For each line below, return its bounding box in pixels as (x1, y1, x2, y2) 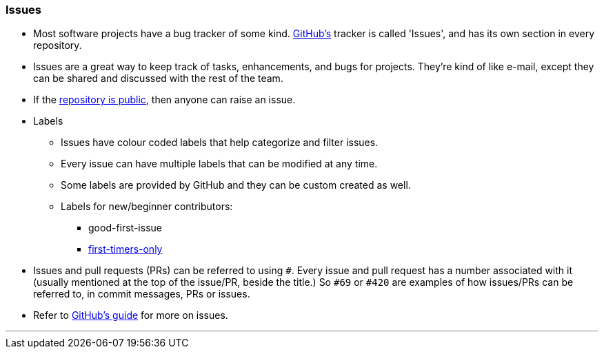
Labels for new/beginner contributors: (61, 200, 233, 213)
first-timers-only (88, 243, 163, 256)
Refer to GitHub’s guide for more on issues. (33, 309, 228, 322)
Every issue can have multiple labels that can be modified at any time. (61, 158, 378, 170)
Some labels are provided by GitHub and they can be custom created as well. (61, 179, 411, 191)
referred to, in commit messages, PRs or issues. (33, 288, 250, 300)
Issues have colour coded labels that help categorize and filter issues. (61, 136, 379, 149)
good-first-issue (88, 222, 162, 234)
